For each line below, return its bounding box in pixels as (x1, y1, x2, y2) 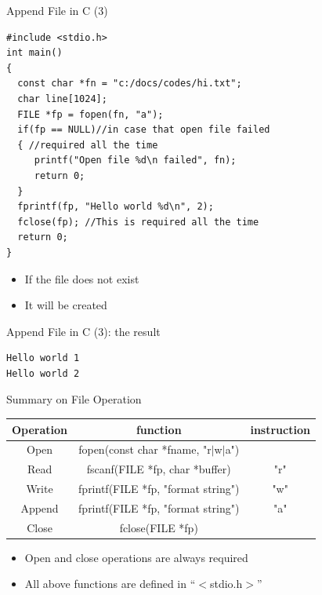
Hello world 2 (6, 367, 80, 379)
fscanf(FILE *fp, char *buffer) (86, 461, 231, 477)
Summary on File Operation (6, 391, 142, 407)
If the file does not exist (24, 270, 139, 287)
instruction (250, 421, 310, 437)
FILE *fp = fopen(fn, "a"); (17, 108, 164, 120)
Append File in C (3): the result (6, 323, 161, 339)
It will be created (24, 297, 107, 313)
